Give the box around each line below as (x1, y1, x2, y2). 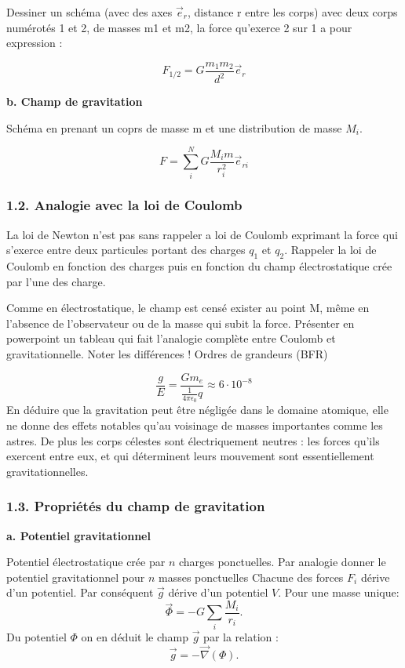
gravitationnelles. (6, 463, 89, 479)
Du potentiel (6, 628, 67, 644)
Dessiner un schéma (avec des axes (6, 4, 173, 20)
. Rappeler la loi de (284, 241, 377, 258)
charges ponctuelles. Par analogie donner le (178, 554, 386, 570)
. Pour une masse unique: (278, 584, 400, 601)
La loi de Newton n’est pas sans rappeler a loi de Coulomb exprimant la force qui (6, 226, 398, 242)
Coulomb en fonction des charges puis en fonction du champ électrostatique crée (6, 258, 392, 274)
